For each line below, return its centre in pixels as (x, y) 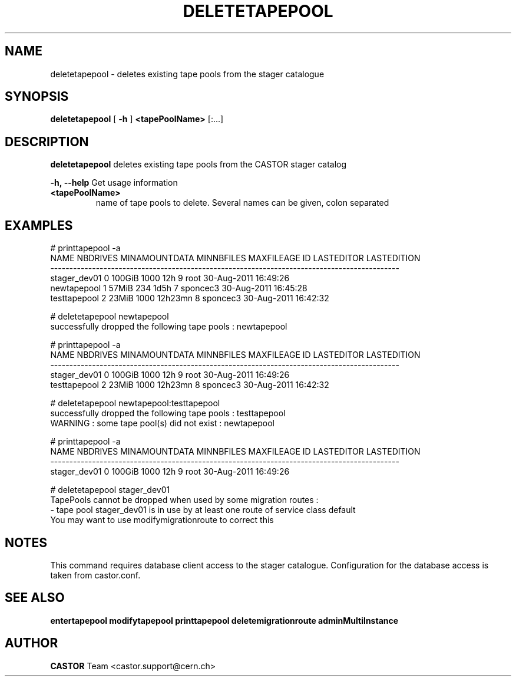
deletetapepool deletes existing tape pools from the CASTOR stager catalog (199, 165)
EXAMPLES (39, 225)
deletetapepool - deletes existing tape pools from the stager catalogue (187, 74)
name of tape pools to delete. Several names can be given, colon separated (242, 203)
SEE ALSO (35, 598)
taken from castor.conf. (95, 575)
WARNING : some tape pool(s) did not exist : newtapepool (162, 423)
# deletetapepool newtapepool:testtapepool (135, 403)
